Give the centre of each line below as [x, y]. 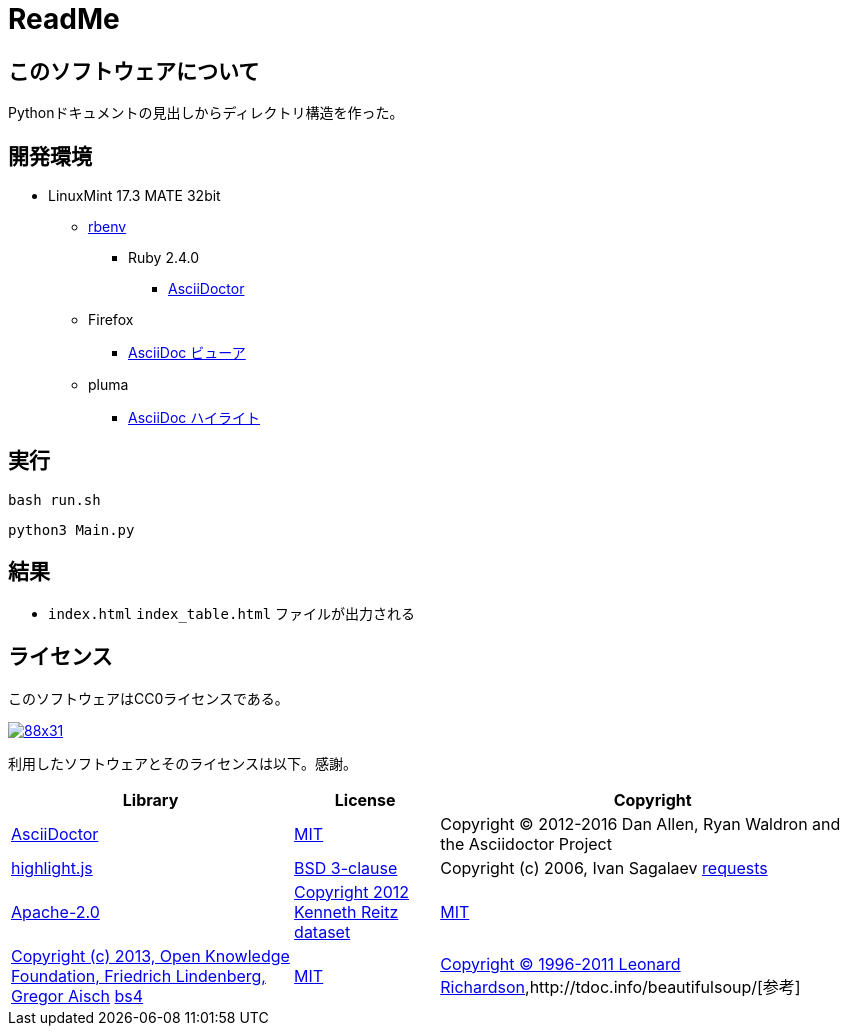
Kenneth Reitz [346, 911]
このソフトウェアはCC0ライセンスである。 [148, 698]
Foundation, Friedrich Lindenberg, [138, 975]
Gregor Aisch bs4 [77, 995]
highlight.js [52, 867]
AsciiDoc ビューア [187, 353]
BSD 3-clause [346, 867]
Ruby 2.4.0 [164, 258]
